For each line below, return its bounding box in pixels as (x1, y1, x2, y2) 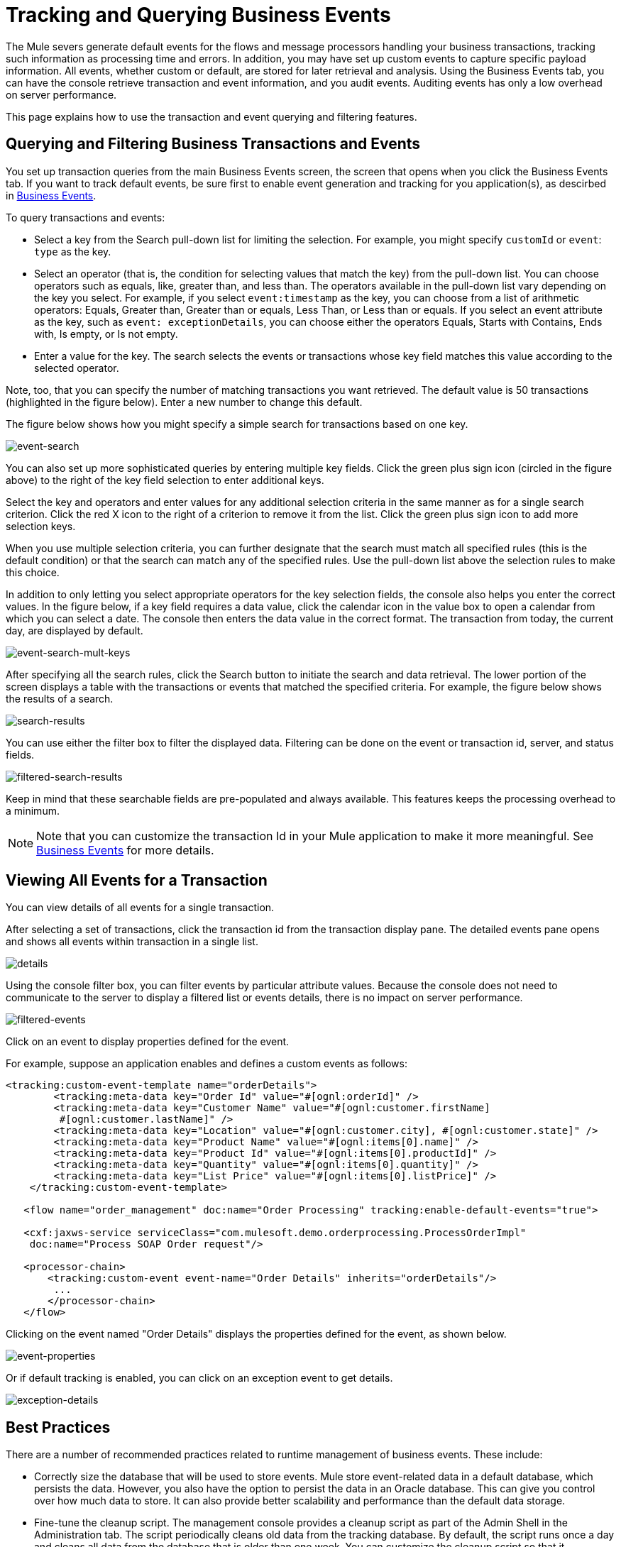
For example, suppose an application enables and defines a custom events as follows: (6, 1057, 407, 1070)
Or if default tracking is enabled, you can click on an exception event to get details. (6, 1372, 393, 1384)
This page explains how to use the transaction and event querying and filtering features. (6, 110, 417, 123)
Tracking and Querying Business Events (6, 3, 391, 27)
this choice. (6, 566, 60, 578)
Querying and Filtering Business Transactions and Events (6, 135, 421, 153)
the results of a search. (6, 692, 114, 705)
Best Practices (6, 1418, 111, 1436)
